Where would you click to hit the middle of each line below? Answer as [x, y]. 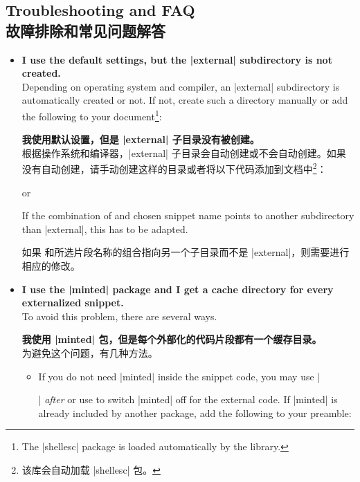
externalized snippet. [73, 303]
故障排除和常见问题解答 [85, 30]
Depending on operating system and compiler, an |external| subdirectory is [181, 86]
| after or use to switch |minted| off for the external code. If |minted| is [188, 399]
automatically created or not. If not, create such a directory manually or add [185, 100]
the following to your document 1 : [92, 115]
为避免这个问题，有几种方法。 [90, 353]
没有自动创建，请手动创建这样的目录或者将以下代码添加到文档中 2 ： [174, 168]
